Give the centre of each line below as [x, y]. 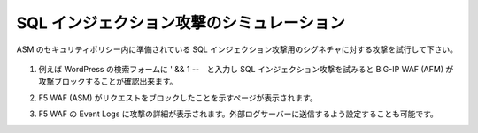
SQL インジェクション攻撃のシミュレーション [181, 23]
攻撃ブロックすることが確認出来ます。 [108, 81]
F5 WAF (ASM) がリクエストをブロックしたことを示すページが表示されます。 [178, 98]
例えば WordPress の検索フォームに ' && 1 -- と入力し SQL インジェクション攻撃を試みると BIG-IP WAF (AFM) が [246, 69]
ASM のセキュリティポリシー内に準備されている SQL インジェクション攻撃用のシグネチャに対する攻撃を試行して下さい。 [237, 49]
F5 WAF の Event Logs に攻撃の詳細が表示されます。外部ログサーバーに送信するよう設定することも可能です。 [238, 114]
